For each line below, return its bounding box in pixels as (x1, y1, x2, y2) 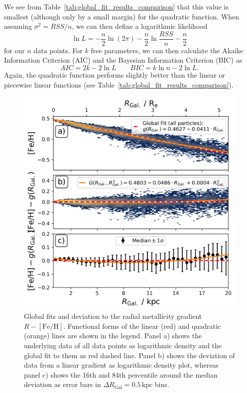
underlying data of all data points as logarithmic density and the (24, 340, 222, 350)
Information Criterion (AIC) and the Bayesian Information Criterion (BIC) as (4, 55, 243, 65)
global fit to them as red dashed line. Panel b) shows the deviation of (24, 350, 235, 360)
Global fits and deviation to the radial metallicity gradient (24, 311, 202, 321)
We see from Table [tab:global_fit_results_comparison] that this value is (4, 1, 229, 11)
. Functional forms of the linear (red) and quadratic (63, 320, 221, 331)
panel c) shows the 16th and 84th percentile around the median (24, 369, 218, 380)
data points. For (33, 45, 83, 55)
